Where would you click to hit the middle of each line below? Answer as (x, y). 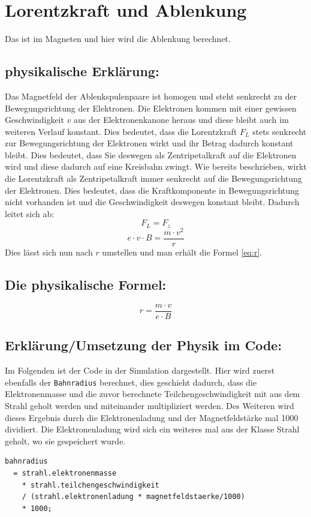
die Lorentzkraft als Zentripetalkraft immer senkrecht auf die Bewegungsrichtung (153, 178)
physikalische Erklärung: (82, 71)
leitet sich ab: (30, 213)
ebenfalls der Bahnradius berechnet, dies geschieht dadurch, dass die (131, 382)
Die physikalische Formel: (86, 285)
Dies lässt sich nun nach (49, 252)
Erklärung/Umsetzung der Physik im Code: (144, 345)
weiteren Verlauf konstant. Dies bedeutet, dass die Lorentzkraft (121, 131)
